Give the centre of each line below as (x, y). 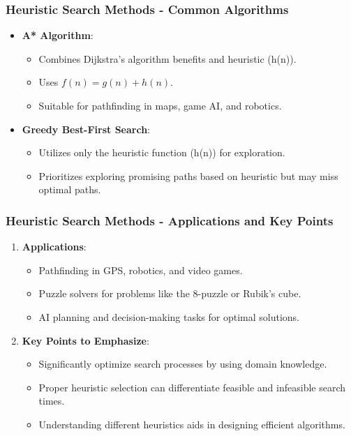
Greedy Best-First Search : (86, 129)
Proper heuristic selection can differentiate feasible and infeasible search (192, 387)
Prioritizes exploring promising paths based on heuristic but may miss (188, 175)
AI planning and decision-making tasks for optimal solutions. (169, 316)
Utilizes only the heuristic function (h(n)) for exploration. (162, 152)
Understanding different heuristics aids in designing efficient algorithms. (192, 424)
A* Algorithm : (58, 35)
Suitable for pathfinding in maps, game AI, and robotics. (160, 105)
